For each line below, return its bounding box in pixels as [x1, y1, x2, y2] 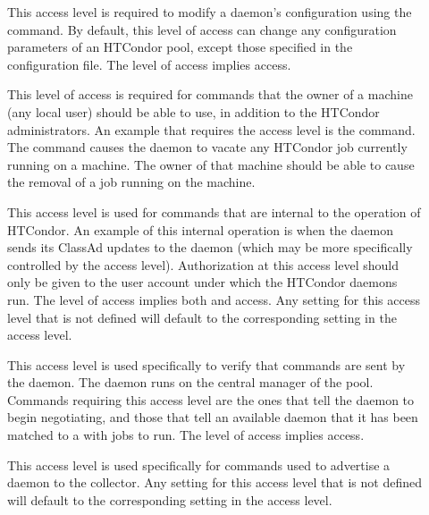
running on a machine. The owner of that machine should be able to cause [7, 155, 415, 173]
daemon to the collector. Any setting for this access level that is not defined [7, 473, 422, 492]
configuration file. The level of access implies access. [7, 55, 291, 73]
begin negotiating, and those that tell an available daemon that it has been [7, 408, 418, 426]
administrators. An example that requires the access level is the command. [7, 120, 416, 139]
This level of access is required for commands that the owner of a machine [7, 85, 413, 104]
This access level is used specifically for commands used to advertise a [7, 455, 391, 474]
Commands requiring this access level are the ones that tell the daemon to [7, 390, 415, 409]
